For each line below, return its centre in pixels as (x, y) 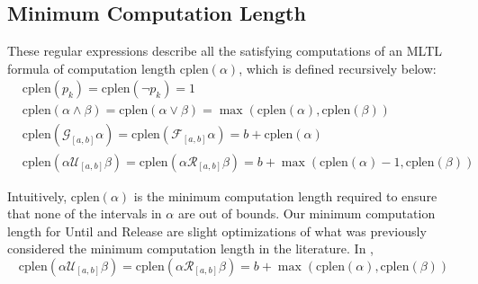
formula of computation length (92, 68)
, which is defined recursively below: (338, 68)
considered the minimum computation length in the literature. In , (191, 248)
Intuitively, (37, 195)
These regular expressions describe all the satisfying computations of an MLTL (225, 51)
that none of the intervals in (85, 213)
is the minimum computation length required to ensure (285, 195)
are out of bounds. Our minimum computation (307, 213)
